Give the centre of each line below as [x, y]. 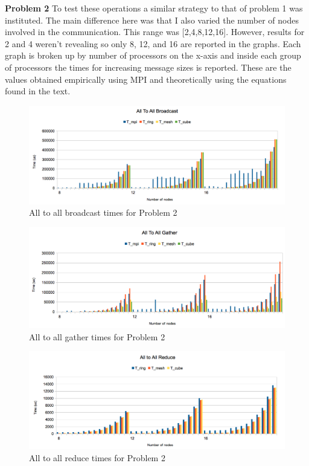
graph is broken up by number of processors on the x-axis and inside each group [153, 55]
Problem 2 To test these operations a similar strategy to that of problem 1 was [154, 8]
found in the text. [38, 91]
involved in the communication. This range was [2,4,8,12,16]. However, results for [155, 32]
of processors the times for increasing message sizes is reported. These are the [148, 67]
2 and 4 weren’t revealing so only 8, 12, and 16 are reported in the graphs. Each [153, 43]
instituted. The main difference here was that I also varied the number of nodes [152, 20]
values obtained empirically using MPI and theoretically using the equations [146, 79]
